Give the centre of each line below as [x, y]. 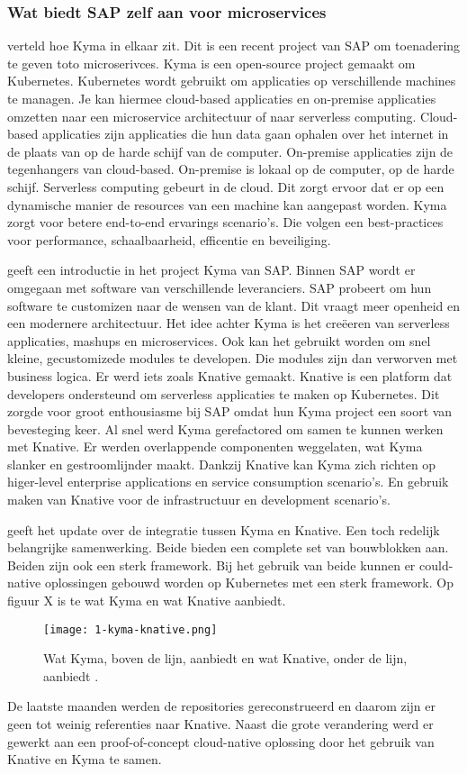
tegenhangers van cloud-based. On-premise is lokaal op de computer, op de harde [231, 169]
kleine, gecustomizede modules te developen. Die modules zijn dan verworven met [233, 358]
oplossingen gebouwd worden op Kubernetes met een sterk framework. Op [249, 583]
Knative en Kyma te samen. [85, 759]
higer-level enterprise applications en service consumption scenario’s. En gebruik [228, 482]
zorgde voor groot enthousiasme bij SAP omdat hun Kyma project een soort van [230, 411]
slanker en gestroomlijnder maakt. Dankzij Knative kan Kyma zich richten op [222, 464]
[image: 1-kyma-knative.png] [130, 629]
